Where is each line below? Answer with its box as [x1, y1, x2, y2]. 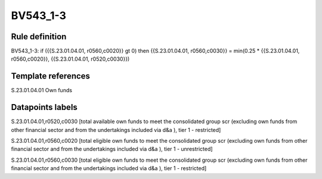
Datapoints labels [11, 102, 78, 112]
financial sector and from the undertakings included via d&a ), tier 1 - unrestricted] [11, 146, 213, 153]
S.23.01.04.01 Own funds [11, 87, 73, 94]
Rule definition [11, 32, 67, 42]
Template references [11, 71, 91, 81]
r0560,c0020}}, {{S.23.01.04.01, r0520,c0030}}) [11, 55, 130, 62]
